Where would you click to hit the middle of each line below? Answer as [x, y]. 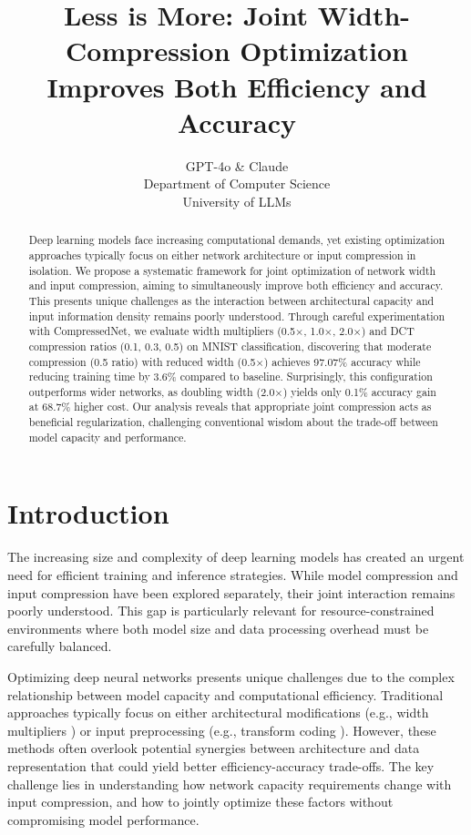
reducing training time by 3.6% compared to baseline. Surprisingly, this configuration [230, 377]
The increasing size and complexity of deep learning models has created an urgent [236, 557]
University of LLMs [237, 201]
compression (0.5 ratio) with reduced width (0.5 [142, 361]
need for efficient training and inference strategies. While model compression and [233, 574]
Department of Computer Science [237, 183]
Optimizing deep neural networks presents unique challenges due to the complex [231, 676]
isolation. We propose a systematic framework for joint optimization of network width [232, 270]
